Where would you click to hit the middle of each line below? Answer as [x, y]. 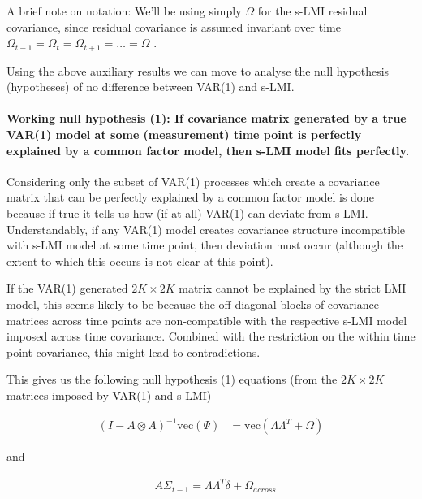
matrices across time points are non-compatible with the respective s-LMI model [207, 320]
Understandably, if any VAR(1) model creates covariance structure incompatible [206, 229]
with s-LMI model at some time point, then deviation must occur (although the [205, 245]
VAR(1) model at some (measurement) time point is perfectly [184, 135]
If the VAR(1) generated [67, 288]
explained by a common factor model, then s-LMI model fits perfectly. [208, 150]
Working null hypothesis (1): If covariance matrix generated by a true [207, 118]
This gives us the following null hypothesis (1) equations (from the [172, 379]
